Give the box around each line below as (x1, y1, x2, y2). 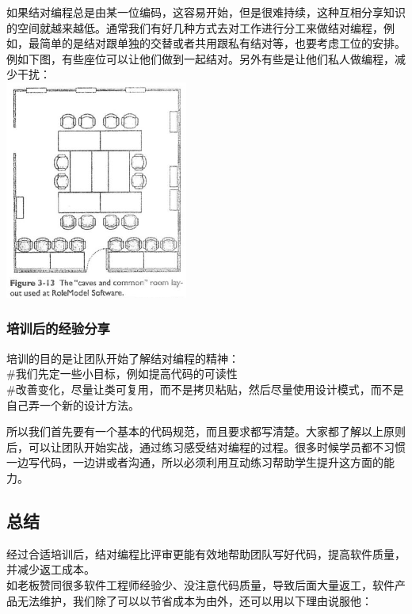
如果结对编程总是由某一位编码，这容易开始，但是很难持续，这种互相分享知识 (6, 4, 406, 20)
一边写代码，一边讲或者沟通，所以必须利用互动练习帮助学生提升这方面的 (6, 454, 383, 471)
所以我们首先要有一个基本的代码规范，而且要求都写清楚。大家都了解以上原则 (6, 423, 406, 440)
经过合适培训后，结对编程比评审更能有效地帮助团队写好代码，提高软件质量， (6, 545, 406, 562)
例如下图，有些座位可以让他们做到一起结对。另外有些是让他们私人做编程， (6, 50, 395, 67)
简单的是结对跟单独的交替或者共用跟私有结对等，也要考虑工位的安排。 (39, 35, 406, 51)
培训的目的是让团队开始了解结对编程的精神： (6, 349, 239, 366)
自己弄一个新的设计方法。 (6, 396, 139, 413)
